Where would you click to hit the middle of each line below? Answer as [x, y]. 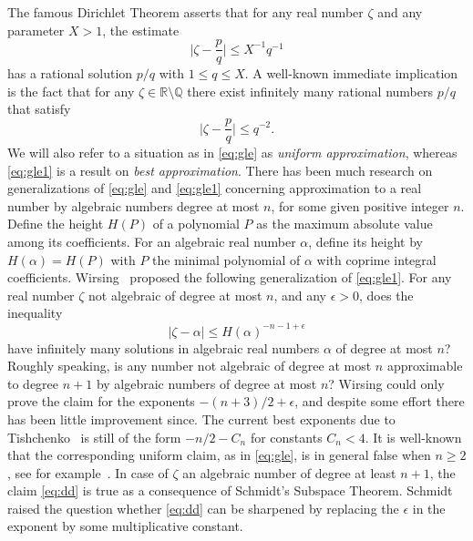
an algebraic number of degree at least [289, 472]
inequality [35, 313]
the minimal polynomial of [226, 259]
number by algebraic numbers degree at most [134, 205]
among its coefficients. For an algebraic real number [152, 242]
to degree [33, 383]
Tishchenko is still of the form [94, 437]
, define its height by [365, 242]
